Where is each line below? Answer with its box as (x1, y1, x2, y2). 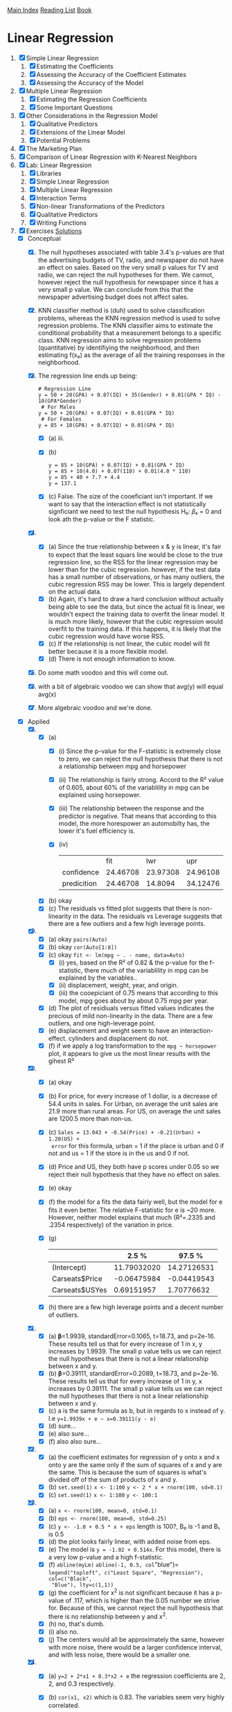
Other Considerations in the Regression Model (26, 111, 158, 120)
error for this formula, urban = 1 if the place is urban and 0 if (51, 1142, 224, 1150)
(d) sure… (48, 1421, 76, 1430)
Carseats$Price (51, 1274, 102, 1283)
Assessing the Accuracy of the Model (36, 78, 144, 87)
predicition (62, 879, 97, 888)
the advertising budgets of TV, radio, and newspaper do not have (37, 256, 224, 264)
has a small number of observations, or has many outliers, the (48, 572, 225, 581)
